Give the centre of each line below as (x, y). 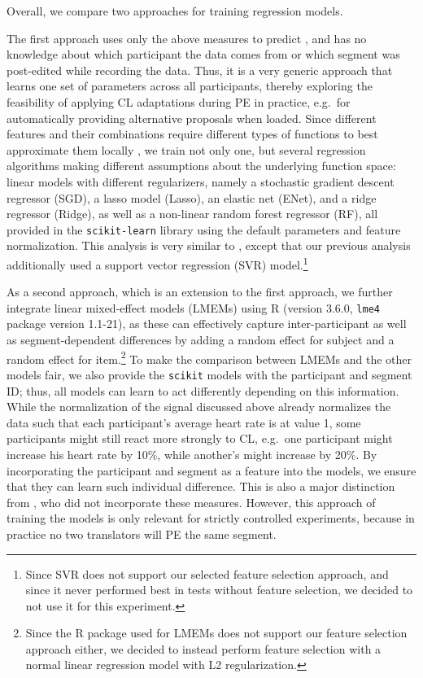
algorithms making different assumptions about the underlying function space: (201, 166)
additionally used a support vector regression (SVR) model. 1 (157, 263)
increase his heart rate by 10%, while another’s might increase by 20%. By (192, 454)
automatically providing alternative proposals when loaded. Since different (192, 118)
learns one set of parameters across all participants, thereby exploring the (190, 86)
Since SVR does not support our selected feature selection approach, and (207, 573)
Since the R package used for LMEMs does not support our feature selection (216, 633)
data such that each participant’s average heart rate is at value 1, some (184, 422)
